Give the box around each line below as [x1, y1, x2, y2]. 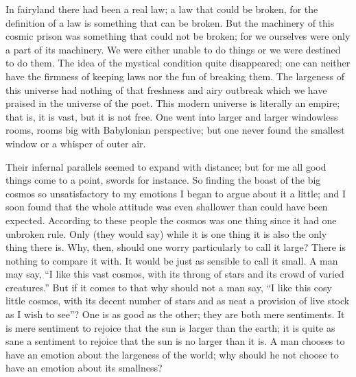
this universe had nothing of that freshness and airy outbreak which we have [5, 82, 327, 97]
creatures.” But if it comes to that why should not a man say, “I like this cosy [5, 280, 332, 294]
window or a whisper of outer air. [5, 136, 146, 150]
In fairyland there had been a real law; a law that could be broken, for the [5, 2, 318, 16]
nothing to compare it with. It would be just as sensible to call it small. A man [5, 253, 338, 267]
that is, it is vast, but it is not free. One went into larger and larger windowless [5, 109, 338, 123]
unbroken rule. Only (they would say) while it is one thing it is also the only [5, 226, 327, 241]
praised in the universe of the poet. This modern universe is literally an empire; [5, 96, 340, 110]
